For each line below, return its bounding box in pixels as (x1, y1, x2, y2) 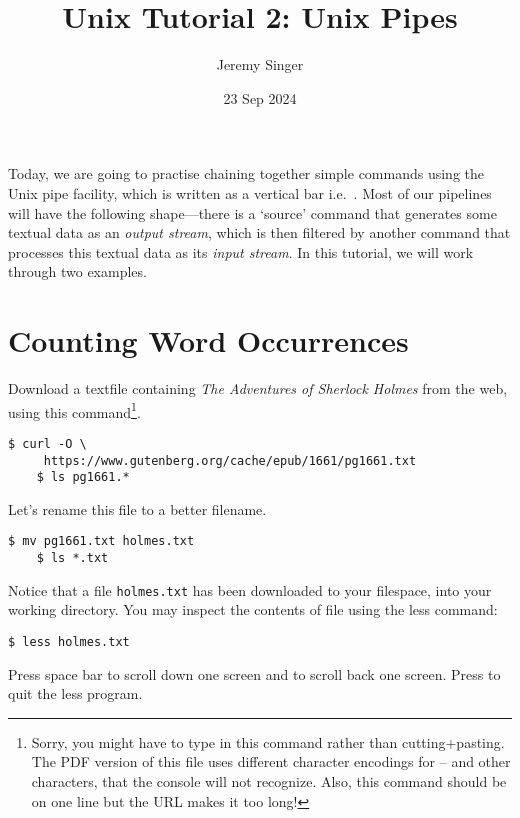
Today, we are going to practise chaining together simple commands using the (8, 163, 485, 184)
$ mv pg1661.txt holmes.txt (8, 534, 195, 549)
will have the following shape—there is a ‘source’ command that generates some (8, 202, 497, 223)
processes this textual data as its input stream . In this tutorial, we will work (8, 241, 474, 262)
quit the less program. (8, 683, 143, 704)
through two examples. (8, 261, 147, 282)
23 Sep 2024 (223, 87, 297, 108)
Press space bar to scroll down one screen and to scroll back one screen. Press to (8, 663, 501, 684)
